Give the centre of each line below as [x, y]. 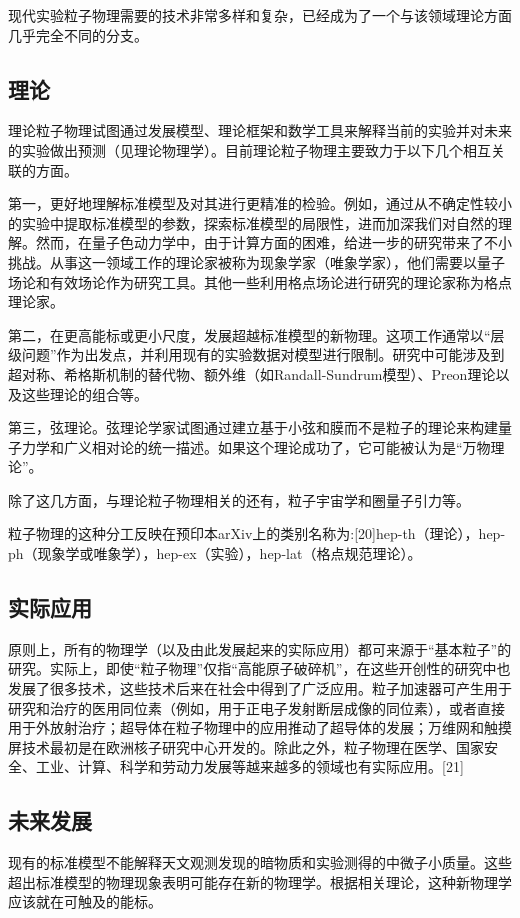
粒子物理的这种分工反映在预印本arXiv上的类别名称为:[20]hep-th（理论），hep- [257, 533]
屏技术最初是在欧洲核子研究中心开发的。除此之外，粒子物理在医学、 [232, 746]
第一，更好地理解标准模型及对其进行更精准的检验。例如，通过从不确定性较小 [260, 203]
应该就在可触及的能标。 [85, 901]
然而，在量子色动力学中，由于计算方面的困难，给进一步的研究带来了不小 [273, 242]
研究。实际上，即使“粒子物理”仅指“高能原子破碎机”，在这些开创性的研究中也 [259, 668]
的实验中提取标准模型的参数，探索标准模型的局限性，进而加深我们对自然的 [253, 222]
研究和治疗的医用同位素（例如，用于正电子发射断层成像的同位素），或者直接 [256, 707]
